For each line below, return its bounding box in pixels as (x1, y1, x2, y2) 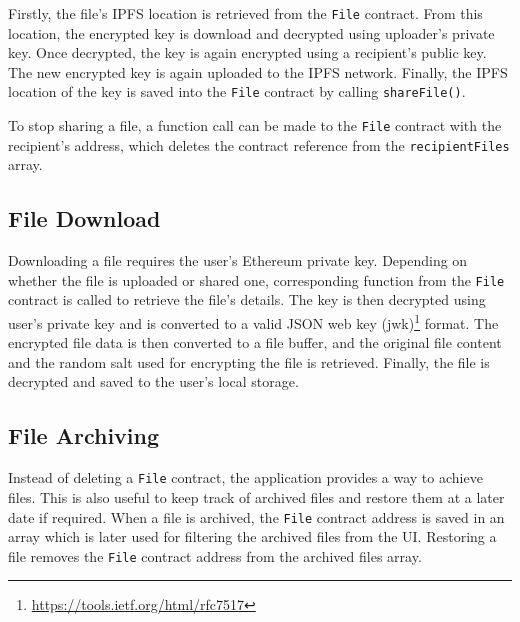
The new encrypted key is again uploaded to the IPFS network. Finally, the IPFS (8, 61, 508, 82)
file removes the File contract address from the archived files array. (8, 545, 422, 566)
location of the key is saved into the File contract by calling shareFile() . (8, 81, 466, 102)
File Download (8, 203, 161, 234)
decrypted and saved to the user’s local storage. (8, 371, 299, 392)
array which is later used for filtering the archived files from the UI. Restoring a (8, 526, 497, 547)
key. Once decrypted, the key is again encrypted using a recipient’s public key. (8, 42, 487, 63)
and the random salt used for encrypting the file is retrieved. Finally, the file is (8, 351, 490, 372)
